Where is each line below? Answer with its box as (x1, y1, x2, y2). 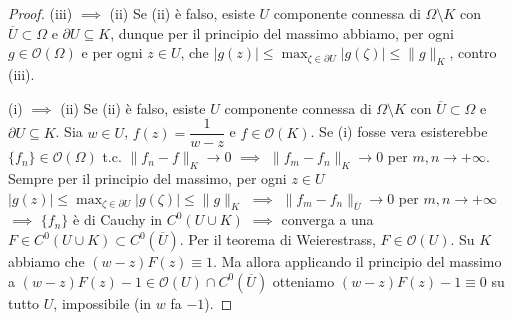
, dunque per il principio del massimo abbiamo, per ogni (110, 22, 454, 43)
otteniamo (272, 270, 335, 291)
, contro (449, 42, 497, 63)
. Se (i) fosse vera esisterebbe (310, 121, 488, 142)
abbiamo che (8, 251, 85, 272)
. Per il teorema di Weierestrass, (179, 229, 376, 250)
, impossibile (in (53, 292, 152, 313)
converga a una (281, 209, 374, 230)
